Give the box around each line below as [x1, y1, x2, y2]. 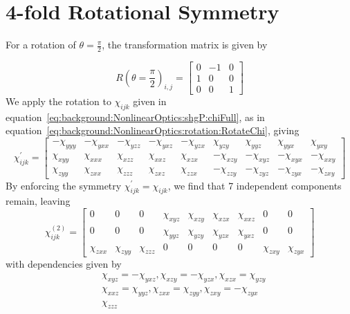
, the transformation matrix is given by [102, 37, 268, 52]
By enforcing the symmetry [6, 178, 122, 192]
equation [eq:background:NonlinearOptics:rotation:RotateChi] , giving [6, 123, 300, 138]
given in [133, 94, 167, 109]
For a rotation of [6, 37, 76, 52]
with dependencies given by [6, 257, 122, 271]
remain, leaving [6, 194, 71, 208]
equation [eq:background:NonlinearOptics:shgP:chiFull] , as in [6, 109, 265, 124]
